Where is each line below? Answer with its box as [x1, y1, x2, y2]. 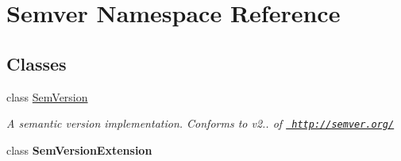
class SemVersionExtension [6, 141, 152, 158]
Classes [6, 51, 67, 75]
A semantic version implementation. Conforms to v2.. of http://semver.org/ [6, 115, 395, 132]
